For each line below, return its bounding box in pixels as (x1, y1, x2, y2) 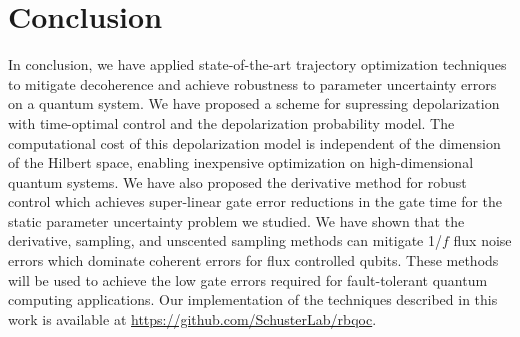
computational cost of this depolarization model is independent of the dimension (8, 132, 501, 153)
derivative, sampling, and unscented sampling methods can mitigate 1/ (8, 230, 442, 251)
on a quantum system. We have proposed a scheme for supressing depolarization (8, 93, 500, 114)
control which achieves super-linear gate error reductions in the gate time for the (8, 191, 503, 212)
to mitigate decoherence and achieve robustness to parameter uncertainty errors (8, 73, 497, 94)
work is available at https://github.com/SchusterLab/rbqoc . (8, 308, 377, 329)
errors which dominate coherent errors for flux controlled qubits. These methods (8, 250, 499, 271)
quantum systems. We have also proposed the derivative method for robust (8, 171, 467, 192)
